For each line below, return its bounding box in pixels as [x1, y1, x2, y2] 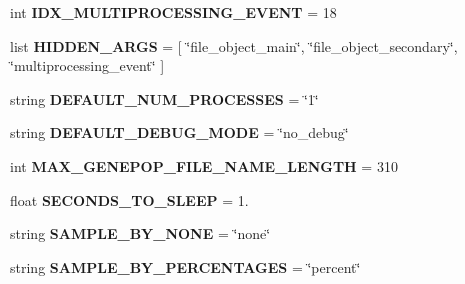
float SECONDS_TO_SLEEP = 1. [10, 189, 249, 210]
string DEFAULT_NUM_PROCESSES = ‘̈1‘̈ [10, 88, 319, 109]
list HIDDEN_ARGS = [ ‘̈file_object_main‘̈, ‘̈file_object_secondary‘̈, [10, 35, 458, 56]
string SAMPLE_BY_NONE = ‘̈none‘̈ [10, 223, 271, 244]
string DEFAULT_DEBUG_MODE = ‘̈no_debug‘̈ [10, 122, 349, 143]
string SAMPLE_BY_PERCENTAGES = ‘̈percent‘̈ [10, 256, 361, 277]
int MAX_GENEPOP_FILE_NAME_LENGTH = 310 [10, 155, 398, 176]
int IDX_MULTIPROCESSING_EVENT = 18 [10, 2, 337, 22]
